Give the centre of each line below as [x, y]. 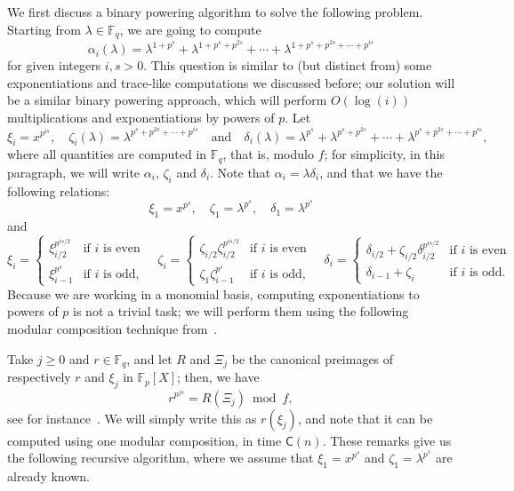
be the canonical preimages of [313, 358]
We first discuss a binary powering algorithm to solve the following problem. [215, 12]
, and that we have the [381, 172]
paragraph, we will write [74, 172]
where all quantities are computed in [107, 154]
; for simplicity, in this [385, 154]
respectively [39, 377]
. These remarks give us [387, 440]
